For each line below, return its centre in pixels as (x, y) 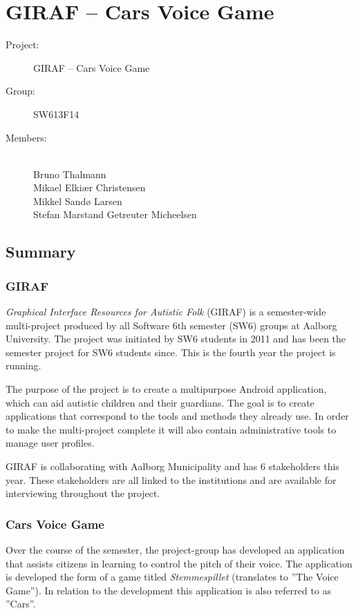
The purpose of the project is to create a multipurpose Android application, (166, 389)
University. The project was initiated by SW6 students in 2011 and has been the (176, 339)
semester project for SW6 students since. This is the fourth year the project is (171, 352)
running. (23, 366)
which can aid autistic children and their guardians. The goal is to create (160, 402)
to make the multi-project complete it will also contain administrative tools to (171, 429)
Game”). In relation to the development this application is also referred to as (169, 590)
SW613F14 (56, 114)
